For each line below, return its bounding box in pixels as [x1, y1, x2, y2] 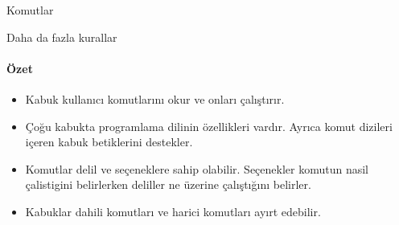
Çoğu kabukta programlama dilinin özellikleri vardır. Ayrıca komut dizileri [25, 117, 393, 134]
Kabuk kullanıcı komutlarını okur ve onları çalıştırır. [25, 90, 285, 107]
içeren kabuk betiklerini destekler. [25, 133, 193, 150]
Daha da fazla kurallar [6, 28, 117, 45]
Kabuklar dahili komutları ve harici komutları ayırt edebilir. [25, 202, 321, 219]
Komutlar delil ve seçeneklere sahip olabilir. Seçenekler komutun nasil [25, 160, 369, 177]
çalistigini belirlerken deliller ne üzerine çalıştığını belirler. [25, 176, 311, 193]
